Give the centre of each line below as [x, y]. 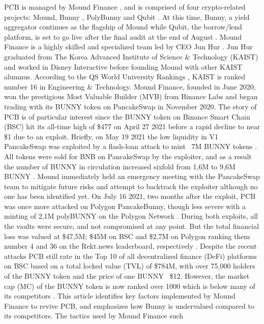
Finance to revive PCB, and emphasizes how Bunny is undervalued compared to [129, 305]
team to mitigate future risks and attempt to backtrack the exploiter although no [131, 186]
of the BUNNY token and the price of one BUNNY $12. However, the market [127, 276]
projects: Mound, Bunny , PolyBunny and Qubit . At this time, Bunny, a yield [127, 17]
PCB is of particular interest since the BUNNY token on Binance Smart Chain [127, 116]
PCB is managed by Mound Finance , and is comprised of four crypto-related [125, 7]
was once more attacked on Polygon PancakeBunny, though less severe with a [125, 206]
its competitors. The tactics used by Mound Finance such [94, 316]
